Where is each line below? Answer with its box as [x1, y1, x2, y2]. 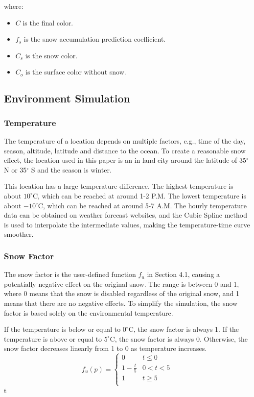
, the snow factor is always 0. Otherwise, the [115, 333, 248, 344]
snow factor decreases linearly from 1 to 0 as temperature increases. [4, 343, 207, 353]
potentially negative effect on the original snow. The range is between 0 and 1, [4, 278, 239, 289]
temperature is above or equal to [4, 333, 102, 344]
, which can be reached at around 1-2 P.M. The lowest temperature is [38, 190, 246, 200]
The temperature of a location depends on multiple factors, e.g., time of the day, [4, 135, 246, 146]
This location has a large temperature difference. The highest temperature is [4, 181, 233, 191]
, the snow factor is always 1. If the [133, 324, 239, 334]
